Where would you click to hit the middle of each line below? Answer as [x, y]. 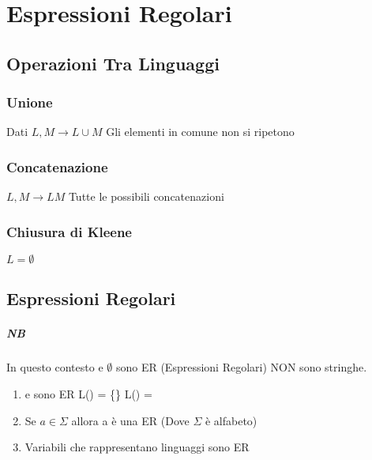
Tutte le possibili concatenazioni [146, 196]
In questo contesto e [55, 367]
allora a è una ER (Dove [130, 420]
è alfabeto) [231, 420]
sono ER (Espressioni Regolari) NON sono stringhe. [241, 367]
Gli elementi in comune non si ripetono [200, 132]
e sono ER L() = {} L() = [88, 393]
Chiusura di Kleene [69, 231]
